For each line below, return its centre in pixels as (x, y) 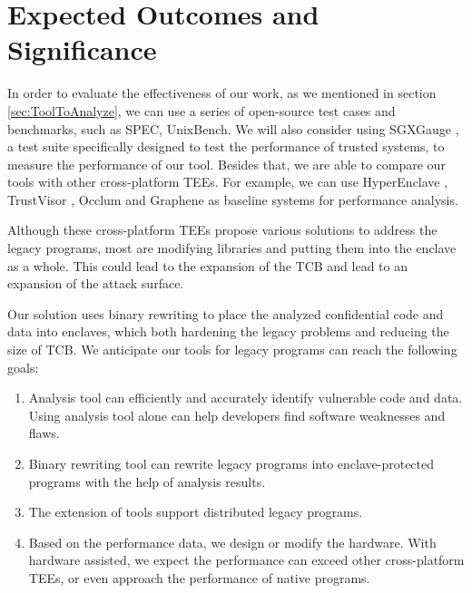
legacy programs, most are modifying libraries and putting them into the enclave (232, 248)
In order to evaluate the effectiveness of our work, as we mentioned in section (222, 93)
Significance (82, 49)
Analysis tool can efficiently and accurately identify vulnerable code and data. (246, 398)
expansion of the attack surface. (96, 283)
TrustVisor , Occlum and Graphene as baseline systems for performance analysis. (233, 199)
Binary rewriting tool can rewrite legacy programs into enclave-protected (231, 463)
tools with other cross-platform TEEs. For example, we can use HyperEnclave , (228, 182)
